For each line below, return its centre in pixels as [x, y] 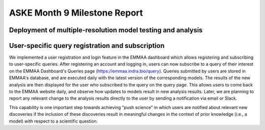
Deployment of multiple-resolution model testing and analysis [106, 30]
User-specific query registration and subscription [87, 46]
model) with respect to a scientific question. [53, 121]
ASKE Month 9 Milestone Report [76, 13]
